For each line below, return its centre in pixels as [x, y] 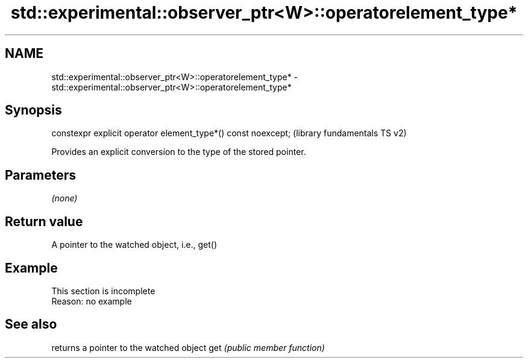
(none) [64, 198]
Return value [44, 221]
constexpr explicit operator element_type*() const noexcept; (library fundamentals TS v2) [229, 133]
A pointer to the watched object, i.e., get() [134, 245]
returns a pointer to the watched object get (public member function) [188, 347]
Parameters [40, 175]
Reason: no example [92, 301]
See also [31, 324]
